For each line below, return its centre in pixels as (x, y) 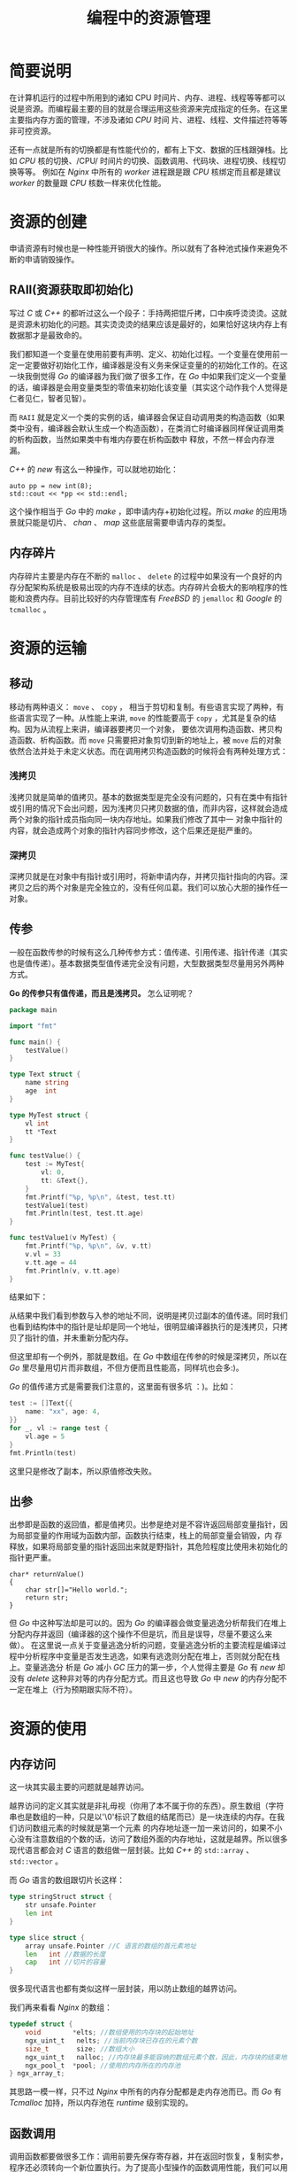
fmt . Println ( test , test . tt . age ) (84, 1214)
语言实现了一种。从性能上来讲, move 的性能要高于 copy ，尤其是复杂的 (143, 718)
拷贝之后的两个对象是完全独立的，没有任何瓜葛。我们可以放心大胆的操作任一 (148, 888)
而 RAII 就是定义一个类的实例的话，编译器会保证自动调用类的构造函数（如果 (147, 416)
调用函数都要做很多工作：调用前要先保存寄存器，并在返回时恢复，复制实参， (148, 2156)
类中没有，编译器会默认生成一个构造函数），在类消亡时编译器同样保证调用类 (147, 428)
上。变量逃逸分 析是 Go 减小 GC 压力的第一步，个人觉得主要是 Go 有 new (142, 1668)
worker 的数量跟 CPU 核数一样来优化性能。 (88, 183)
